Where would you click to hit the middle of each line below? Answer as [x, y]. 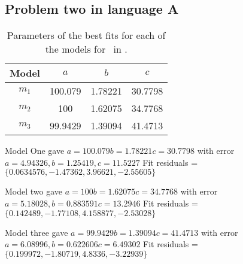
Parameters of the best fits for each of [86, 35]
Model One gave [35, 151]
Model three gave [37, 232]
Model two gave [34, 191]
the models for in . [86, 49]
